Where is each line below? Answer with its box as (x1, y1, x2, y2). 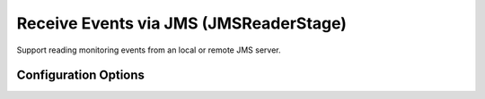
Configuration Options (16, 68, 145, 83)
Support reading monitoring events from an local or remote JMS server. (16, 45, 281, 55)
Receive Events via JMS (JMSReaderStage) (16, 13, 348, 33)
